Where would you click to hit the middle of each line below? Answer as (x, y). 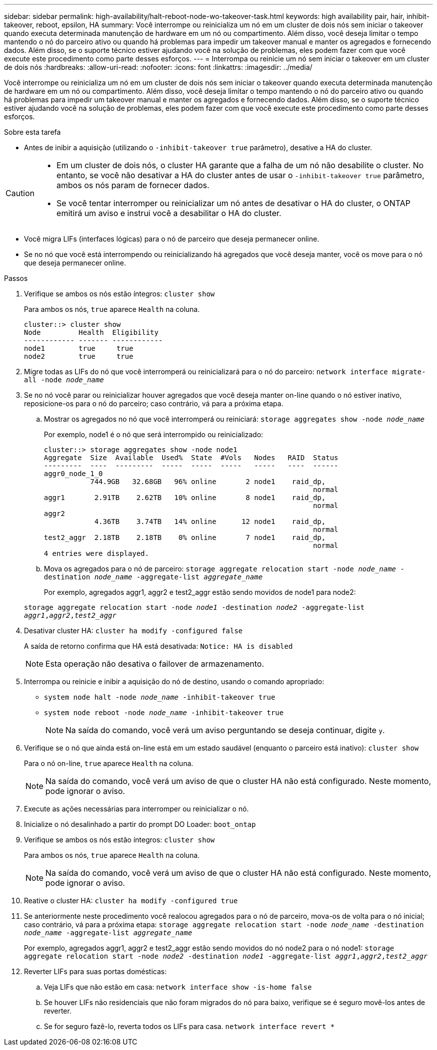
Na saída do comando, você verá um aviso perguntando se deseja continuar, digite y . (225, 730)
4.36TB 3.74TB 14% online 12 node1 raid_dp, (210, 522)
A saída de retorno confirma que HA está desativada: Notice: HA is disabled (158, 646)
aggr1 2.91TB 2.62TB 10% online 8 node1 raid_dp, (185, 498)
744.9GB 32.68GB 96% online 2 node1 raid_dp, (208, 482)
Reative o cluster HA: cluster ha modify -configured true (131, 901)
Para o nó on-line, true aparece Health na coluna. (109, 763)
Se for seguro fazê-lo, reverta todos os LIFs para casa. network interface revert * (189, 1026)
